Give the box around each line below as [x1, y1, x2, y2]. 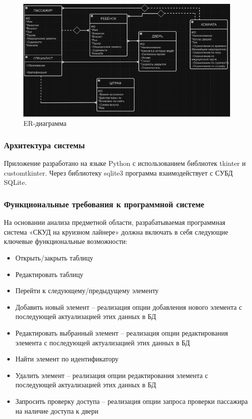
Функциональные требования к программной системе [4, 198, 205, 210]
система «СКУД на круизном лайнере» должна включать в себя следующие [4, 226, 228, 237]
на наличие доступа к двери [15, 405, 98, 416]
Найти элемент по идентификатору [15, 354, 119, 364]
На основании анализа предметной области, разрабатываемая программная [4, 217, 226, 227]
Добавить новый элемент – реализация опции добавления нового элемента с [15, 301, 242, 312]
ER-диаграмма [23, 118, 67, 128]
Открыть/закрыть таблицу [15, 253, 94, 263]
